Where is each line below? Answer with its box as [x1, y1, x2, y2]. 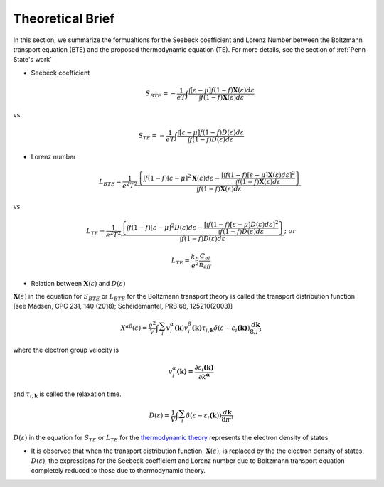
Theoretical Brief [13, 11, 115, 26]
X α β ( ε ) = [120, 323, 148, 332]
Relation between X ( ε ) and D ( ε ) [31, 279, 126, 287]
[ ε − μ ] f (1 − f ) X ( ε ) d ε [190, 86, 255, 94]
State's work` [13, 55, 53, 64]
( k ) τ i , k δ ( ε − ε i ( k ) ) [191, 323, 250, 333]
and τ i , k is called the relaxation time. [13, 390, 122, 400]
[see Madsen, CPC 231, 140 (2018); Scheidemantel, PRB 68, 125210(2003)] [13, 302, 233, 311]
